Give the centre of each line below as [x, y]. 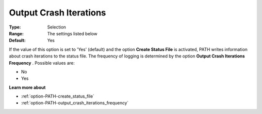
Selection [57, 27]
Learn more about [27, 87]
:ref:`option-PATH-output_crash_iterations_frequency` [75, 103]
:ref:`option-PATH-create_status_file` [58, 96]
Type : [15, 27]
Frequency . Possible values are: [42, 63]
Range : [16, 33]
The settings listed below [72, 33]
